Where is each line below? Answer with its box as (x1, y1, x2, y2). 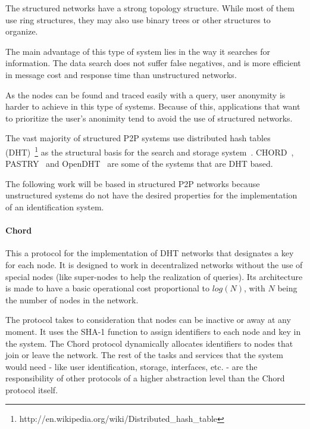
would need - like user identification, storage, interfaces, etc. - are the (5, 360, 258, 372)
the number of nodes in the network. (5, 293, 139, 306)
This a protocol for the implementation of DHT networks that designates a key (5, 247, 294, 259)
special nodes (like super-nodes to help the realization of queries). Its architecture (5, 270, 303, 282)
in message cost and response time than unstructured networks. (5, 68, 237, 80)
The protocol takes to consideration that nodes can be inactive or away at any (5, 313, 291, 326)
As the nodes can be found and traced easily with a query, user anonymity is (5, 88, 286, 101)
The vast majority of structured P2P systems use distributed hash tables (5, 132, 271, 144)
